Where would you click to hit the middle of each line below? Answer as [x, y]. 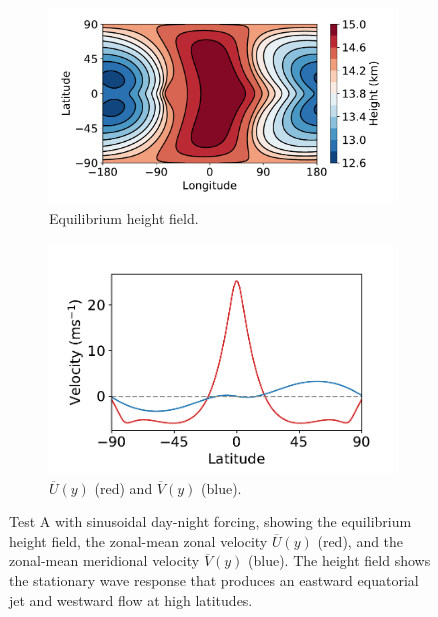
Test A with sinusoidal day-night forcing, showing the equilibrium [210, 521]
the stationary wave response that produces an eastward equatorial [214, 580]
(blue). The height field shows [339, 560]
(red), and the [360, 540]
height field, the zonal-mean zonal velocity [138, 540]
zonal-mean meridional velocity [104, 560]
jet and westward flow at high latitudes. [131, 599]
